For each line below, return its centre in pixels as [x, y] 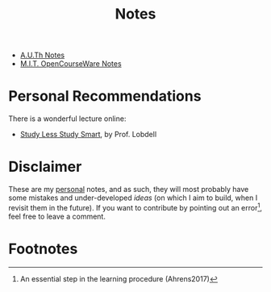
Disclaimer [45, 167]
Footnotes [43, 249]
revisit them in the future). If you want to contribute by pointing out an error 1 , [135, 207]
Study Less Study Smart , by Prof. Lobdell [88, 135]
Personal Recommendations [105, 96]
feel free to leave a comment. [57, 216]
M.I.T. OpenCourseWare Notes [71, 64]
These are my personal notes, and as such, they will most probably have [129, 190]
